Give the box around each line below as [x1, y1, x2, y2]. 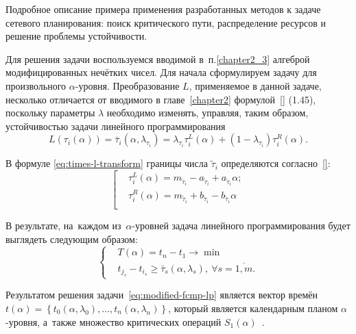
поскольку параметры [5, 105, 95, 120]
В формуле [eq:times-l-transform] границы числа [5, 156, 208, 170]
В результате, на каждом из [5, 218, 121, 232]
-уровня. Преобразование [75, 78, 180, 92]
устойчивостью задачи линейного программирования [5, 118, 226, 133]
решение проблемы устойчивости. [5, 29, 147, 43]
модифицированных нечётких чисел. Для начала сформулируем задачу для [5, 65, 317, 79]
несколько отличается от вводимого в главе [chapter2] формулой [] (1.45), [5, 92, 316, 106]
